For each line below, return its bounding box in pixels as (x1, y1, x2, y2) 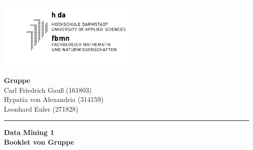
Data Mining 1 (4, 127, 54, 137)
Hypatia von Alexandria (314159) (4, 94, 104, 104)
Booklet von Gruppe (4, 136, 74, 147)
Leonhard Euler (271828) (4, 103, 78, 114)
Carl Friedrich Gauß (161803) (4, 84, 92, 95)
